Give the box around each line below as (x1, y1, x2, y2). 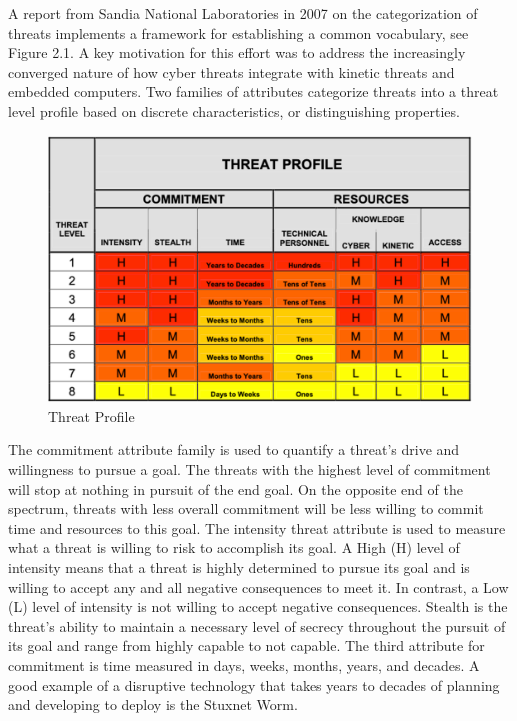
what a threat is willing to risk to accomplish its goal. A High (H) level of (8, 537, 460, 558)
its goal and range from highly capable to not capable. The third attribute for (8, 635, 485, 656)
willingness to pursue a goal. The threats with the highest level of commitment (8, 459, 491, 479)
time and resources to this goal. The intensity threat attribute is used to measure (8, 517, 506, 538)
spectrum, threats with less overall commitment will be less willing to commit (8, 498, 484, 519)
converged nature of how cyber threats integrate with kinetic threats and (8, 61, 455, 82)
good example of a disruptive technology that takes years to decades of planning (8, 674, 500, 695)
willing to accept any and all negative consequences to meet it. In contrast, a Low (8, 576, 509, 597)
